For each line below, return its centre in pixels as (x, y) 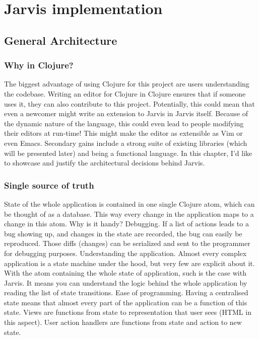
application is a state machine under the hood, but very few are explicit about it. (129, 263)
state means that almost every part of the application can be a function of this (126, 302)
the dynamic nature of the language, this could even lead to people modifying (124, 123)
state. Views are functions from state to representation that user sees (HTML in (128, 312)
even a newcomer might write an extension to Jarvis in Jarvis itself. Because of (126, 113)
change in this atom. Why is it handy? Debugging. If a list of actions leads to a (126, 224)
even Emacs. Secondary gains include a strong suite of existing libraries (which (126, 143)
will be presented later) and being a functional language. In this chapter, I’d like (128, 153)
